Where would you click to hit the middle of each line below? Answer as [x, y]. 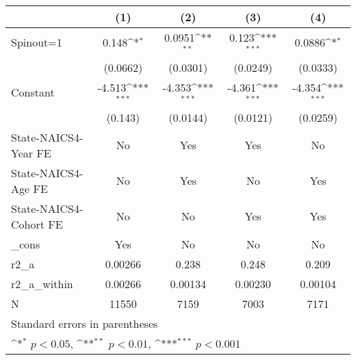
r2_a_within [42, 283]
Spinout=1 [37, 42]
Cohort [28, 224]
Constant [33, 92]
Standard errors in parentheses [85, 323]
